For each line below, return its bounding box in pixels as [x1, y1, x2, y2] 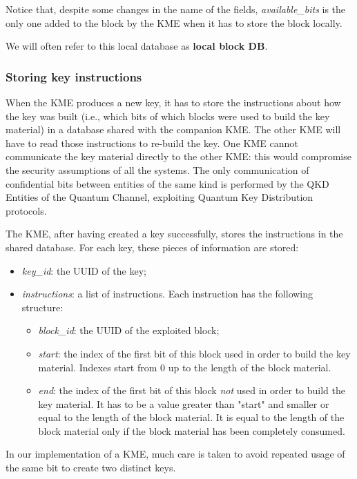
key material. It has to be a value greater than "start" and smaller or [38, 396, 329, 411]
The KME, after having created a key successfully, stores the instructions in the [6, 226, 343, 241]
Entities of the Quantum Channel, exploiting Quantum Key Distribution [6, 190, 313, 204]
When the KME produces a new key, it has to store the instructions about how [6, 95, 341, 109]
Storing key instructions [6, 68, 142, 85]
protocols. [6, 203, 47, 217]
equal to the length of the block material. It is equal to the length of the [38, 410, 345, 424]
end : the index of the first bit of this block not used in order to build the [38, 383, 346, 398]
